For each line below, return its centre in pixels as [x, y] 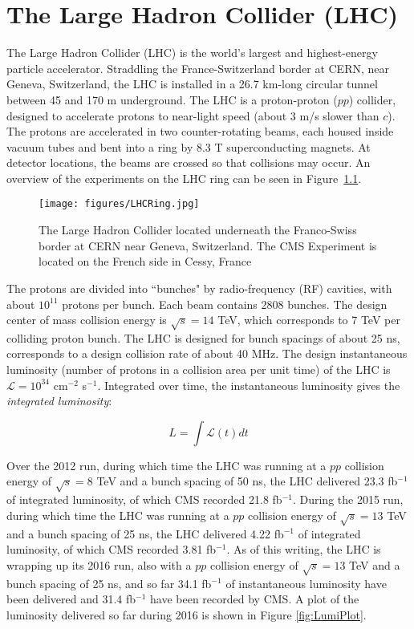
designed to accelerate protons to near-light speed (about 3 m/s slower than [193, 115]
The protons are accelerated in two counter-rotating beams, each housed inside [200, 131]
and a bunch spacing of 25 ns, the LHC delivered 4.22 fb [145, 533]
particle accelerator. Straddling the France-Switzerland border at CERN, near [198, 68]
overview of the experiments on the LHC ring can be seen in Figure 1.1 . [184, 178]
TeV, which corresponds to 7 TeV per [309, 320]
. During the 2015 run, [348, 499]
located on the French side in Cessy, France [145, 261]
